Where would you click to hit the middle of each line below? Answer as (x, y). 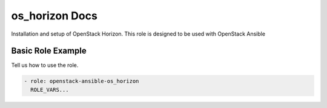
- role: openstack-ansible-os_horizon (81, 81)
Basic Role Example (49, 51)
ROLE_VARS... (50, 90)
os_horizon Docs (54, 16)
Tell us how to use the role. (45, 65)
